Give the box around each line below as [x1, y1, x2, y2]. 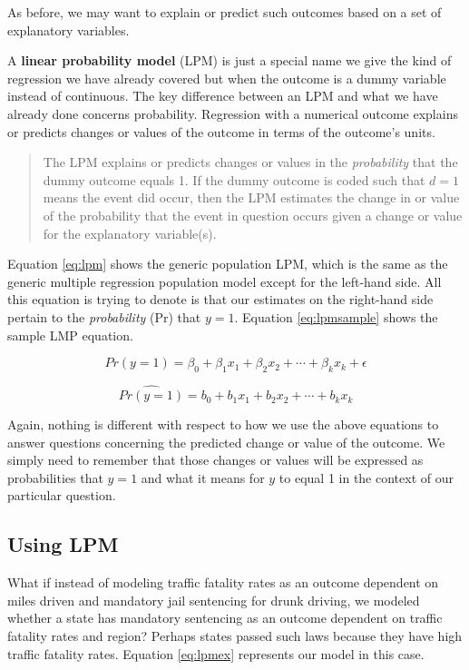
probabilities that [7, 468, 103, 487]
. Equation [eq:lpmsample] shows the [234, 307, 438, 326]
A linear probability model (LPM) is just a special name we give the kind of [7, 51, 452, 70]
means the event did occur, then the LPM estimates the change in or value [43, 188, 460, 207]
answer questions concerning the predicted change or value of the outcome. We [7, 432, 445, 451]
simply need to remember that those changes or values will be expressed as [7, 450, 424, 469]
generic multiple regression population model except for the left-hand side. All [7, 271, 442, 291]
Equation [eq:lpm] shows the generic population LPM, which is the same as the [7, 254, 448, 273]
